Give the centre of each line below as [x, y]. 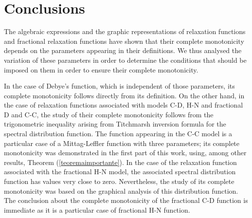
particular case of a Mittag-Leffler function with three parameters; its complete [122, 143]
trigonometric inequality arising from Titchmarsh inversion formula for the [115, 124]
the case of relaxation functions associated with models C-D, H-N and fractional [124, 105]
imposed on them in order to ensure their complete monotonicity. [101, 69]
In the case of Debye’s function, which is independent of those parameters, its [119, 86]
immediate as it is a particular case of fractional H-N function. [97, 209]
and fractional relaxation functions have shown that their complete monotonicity [124, 41]
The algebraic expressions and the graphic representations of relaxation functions [125, 31]
